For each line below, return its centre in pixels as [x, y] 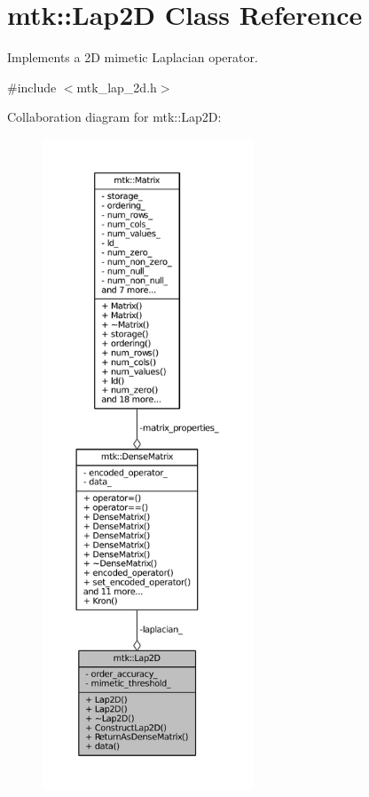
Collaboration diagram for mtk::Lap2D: [114, 117]
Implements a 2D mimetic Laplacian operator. [133, 57]
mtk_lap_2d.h [117, 87]
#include [32, 87]
